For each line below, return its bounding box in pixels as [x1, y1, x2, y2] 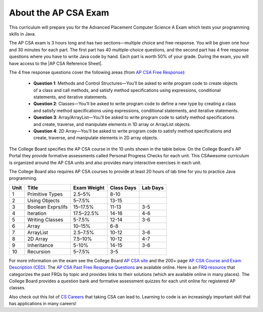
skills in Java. [9, 31, 36, 37]
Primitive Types [27, 190, 63, 197]
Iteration [27, 210, 47, 217]
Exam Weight [73, 184, 105, 191]
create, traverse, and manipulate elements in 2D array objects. [33, 135, 158, 141]
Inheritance [27, 241, 54, 248]
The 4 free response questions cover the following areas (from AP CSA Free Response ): [9, 69, 186, 75]
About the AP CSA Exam [9, 7, 109, 18]
